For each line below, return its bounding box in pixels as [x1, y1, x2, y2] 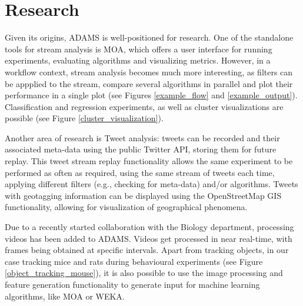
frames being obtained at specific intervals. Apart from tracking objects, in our [5, 244, 289, 256]
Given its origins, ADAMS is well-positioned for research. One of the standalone [5, 31, 294, 44]
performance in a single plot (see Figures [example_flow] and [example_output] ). [5, 89, 298, 101]
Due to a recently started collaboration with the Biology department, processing [5, 221, 294, 233]
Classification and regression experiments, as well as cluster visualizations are [5, 100, 284, 112]
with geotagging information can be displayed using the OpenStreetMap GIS [5, 189, 282, 201]
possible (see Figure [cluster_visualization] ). [5, 112, 164, 124]
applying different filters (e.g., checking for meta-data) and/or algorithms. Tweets [5, 178, 298, 190]
